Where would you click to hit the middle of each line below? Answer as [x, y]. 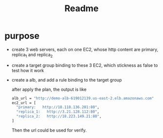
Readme [81, 9]
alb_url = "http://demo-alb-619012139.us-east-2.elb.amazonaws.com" [83, 98]
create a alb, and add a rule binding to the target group [67, 80]
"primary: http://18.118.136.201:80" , [58, 107]
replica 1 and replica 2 [32, 55]
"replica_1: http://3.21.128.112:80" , [58, 112]
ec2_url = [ [24, 103]
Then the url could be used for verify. [49, 130]
